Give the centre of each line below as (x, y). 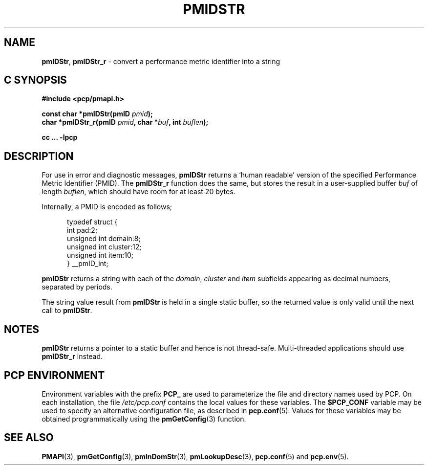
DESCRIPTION (39, 156)
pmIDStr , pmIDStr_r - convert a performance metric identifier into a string (161, 61)
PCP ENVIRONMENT (54, 375)
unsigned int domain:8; (104, 239)
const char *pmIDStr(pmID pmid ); (97, 114)
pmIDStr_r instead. (72, 357)
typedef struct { (92, 222)
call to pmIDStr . (67, 311)
